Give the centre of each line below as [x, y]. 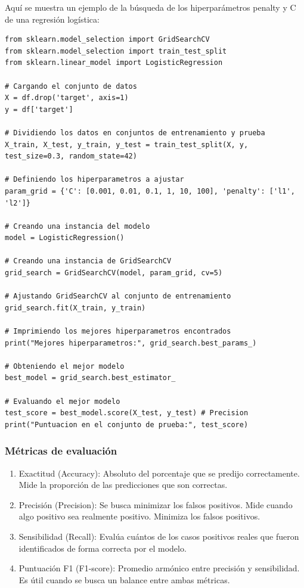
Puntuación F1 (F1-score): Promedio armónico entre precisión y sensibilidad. [159, 568]
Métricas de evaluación [61, 451]
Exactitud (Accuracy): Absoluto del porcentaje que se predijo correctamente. [159, 473]
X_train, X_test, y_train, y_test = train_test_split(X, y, [127, 144]
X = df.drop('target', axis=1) [67, 98]
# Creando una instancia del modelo [77, 226]
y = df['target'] [39, 109]
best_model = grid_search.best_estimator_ [90, 378]
